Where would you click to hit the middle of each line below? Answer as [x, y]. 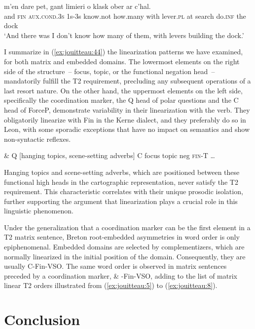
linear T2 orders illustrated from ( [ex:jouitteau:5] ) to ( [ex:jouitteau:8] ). [111, 285]
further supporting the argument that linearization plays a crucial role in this [121, 201]
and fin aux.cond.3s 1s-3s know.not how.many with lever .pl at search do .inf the [125, 16]
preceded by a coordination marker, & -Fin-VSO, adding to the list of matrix [121, 275]
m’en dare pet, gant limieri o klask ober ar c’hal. [77, 6]
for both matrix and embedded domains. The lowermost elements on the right [122, 61]
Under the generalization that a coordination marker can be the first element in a [127, 227]
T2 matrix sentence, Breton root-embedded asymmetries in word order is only [122, 237]
